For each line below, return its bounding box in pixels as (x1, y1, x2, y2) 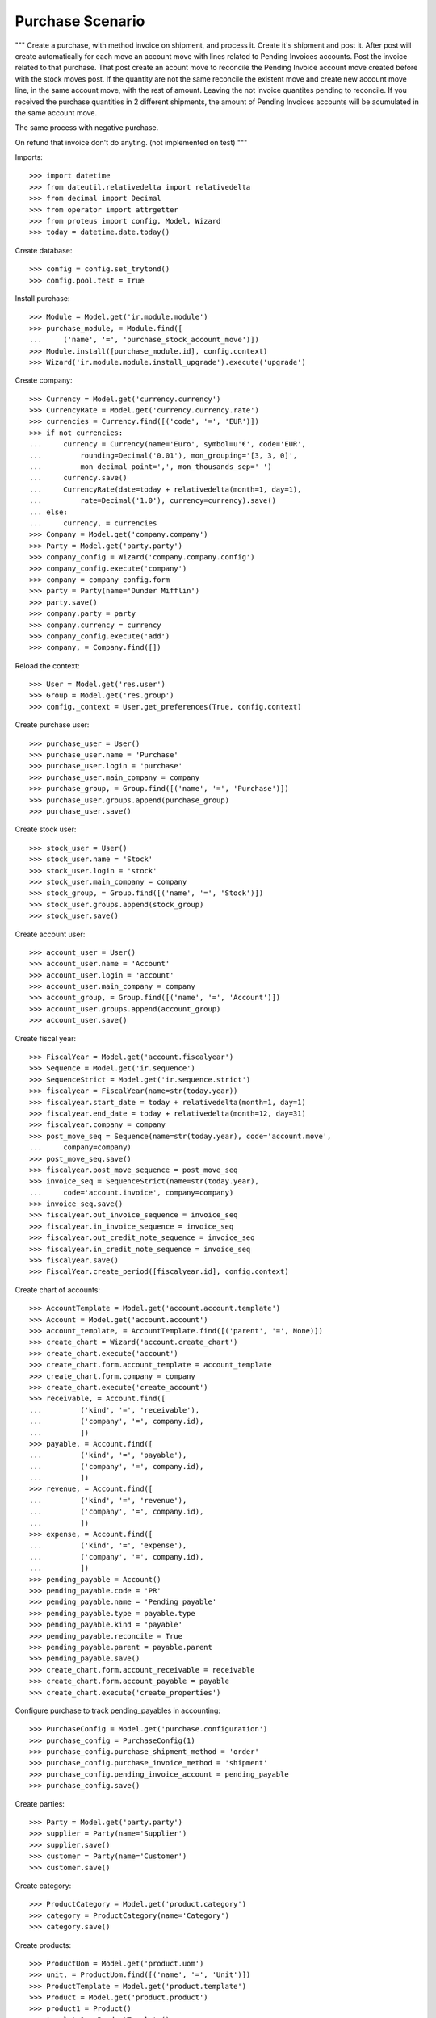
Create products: (15, 1940, 72, 1949)
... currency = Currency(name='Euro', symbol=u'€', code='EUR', (29, 440, 306, 449)
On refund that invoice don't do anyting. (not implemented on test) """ (15, 137, 248, 147)
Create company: (15, 375, 73, 385)
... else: (29, 507, 68, 517)
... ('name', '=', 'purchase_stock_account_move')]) (29, 335, 260, 345)
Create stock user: (15, 824, 77, 835)
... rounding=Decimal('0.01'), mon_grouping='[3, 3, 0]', (29, 450, 298, 460)
